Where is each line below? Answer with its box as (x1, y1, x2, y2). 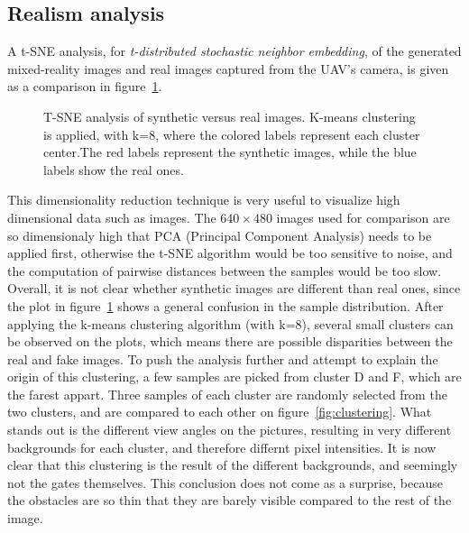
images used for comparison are (276, 207, 450, 226)
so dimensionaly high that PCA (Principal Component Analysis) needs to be (7, 225, 432, 244)
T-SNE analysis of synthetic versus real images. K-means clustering (43, 106, 416, 125)
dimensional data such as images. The (7, 207, 216, 226)
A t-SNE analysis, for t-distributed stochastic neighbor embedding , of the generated (7, 41, 462, 60)
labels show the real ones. (43, 160, 184, 179)
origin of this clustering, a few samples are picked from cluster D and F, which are (7, 367, 462, 386)
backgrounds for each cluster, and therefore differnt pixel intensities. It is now (7, 437, 437, 456)
